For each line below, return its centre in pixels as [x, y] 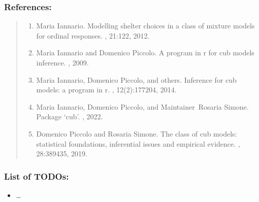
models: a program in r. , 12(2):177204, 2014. [106, 90]
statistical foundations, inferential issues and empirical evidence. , [138, 143]
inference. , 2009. [62, 62]
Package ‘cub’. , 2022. [70, 116]
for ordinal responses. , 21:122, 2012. [93, 35]
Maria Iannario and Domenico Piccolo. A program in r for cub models [145, 53]
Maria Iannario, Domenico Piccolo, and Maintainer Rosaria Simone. [142, 106]
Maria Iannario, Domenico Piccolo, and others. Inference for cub [136, 79]
